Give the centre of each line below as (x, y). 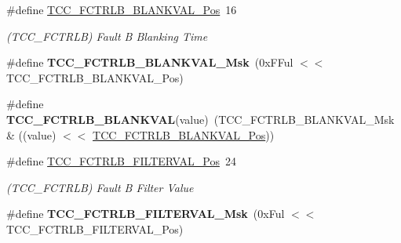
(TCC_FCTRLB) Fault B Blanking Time (107, 36)
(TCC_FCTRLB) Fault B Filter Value (100, 187)
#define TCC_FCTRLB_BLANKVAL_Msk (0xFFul (150, 62)
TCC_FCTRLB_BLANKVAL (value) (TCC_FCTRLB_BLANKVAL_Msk (200, 119)
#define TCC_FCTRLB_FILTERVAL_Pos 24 (121, 161)
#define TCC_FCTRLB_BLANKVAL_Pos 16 (122, 9)
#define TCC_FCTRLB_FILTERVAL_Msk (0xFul (146, 214)
